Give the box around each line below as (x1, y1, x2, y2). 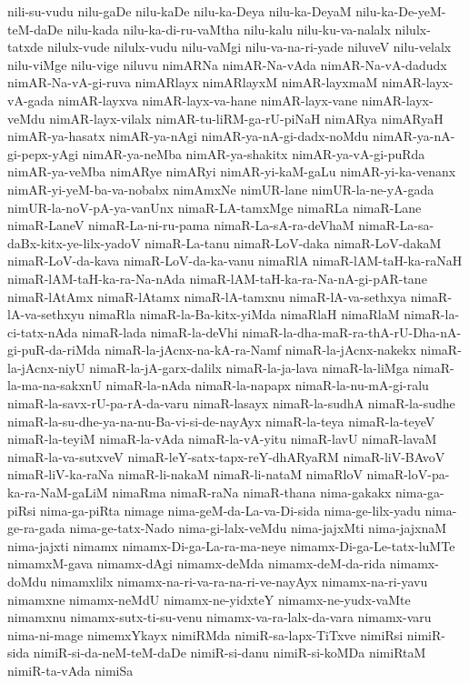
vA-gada (7, 90, 55, 109)
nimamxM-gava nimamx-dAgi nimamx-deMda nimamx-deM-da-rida (7, 554, 386, 573)
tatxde (7, 37, 44, 56)
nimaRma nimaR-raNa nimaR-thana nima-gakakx (112, 483, 392, 502)
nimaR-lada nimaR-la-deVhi (82, 322, 238, 341)
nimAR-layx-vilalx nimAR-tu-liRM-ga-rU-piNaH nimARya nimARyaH (49, 108, 444, 127)
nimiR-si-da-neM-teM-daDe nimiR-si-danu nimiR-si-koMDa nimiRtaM (33, 643, 426, 662)
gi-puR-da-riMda (7, 340, 101, 359)
